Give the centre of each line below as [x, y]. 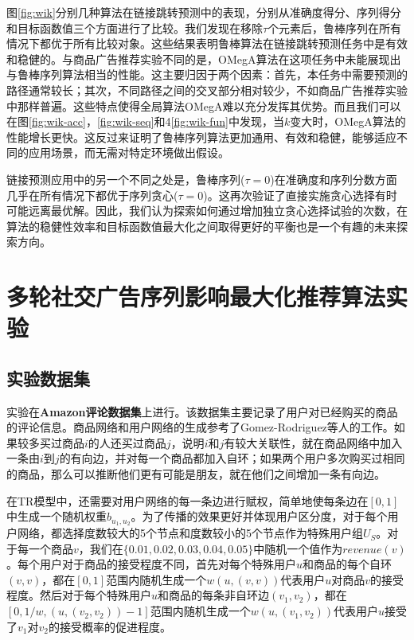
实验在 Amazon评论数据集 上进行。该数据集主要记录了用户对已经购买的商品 [202, 411]
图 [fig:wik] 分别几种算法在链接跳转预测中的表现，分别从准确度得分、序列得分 [204, 12]
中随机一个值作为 [298, 548]
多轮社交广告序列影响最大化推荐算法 [196, 297]
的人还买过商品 [127, 442]
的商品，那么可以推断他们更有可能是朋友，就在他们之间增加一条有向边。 [196, 474]
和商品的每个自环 [348, 564]
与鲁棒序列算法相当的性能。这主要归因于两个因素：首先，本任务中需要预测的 [207, 74]
